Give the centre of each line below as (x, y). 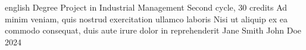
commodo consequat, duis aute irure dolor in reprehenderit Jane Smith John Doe (153, 30)
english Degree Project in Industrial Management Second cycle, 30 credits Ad (146, 7)
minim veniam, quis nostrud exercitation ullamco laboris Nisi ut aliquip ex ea (146, 19)
